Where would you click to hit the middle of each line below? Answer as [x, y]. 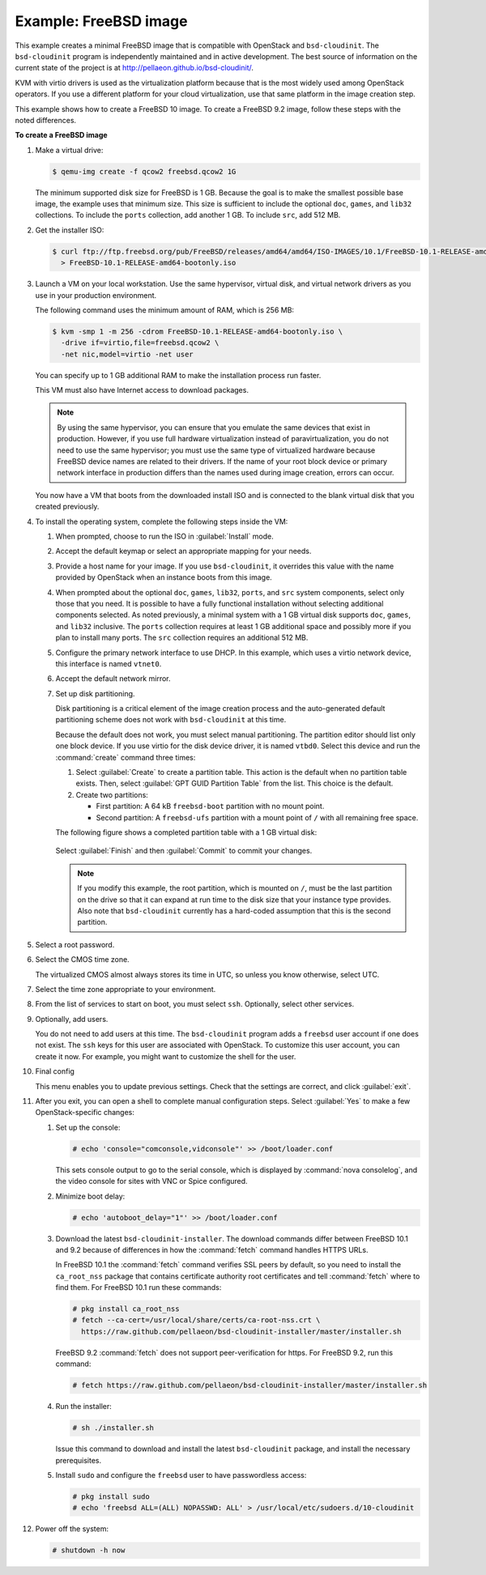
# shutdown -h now [89, 1550]
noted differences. [46, 120]
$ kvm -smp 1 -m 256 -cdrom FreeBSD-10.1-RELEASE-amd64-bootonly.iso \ [198, 331]
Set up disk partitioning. [95, 693]
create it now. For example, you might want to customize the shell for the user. [166, 1056]
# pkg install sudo [111, 1496]
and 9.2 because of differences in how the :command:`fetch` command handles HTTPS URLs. [212, 1249]
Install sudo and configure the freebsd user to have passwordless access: [181, 1475]
